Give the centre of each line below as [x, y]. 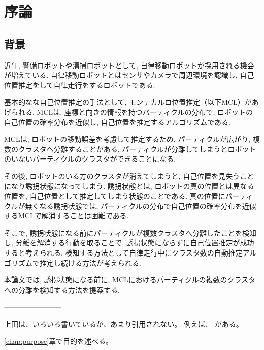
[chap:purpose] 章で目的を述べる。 [59, 341]
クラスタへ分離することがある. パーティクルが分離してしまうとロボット [137, 149]
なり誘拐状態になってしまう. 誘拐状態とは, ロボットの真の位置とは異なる [133, 186]
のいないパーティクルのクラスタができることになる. [90, 159]
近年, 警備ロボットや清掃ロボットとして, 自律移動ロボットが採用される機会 [129, 65]
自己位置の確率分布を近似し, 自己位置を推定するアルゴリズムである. [117, 122]
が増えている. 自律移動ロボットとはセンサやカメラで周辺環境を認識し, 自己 [129, 75]
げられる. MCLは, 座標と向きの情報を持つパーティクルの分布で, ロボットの [129, 112]
